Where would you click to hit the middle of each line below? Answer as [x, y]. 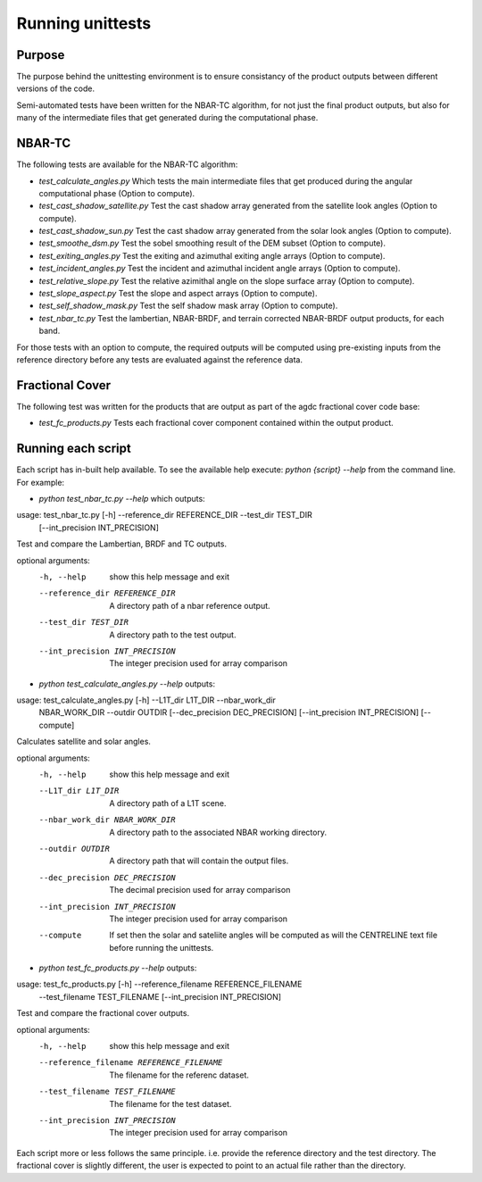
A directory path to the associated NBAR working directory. [218, 832]
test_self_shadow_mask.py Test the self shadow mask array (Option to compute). [188, 306]
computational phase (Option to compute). [117, 193]
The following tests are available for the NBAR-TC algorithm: [127, 164]
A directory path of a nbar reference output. [190, 605]
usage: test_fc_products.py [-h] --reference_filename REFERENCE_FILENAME [159, 984]
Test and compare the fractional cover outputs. [103, 1013]
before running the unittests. [162, 947]
